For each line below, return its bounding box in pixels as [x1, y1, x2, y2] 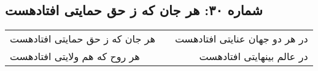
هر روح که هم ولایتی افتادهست [10, 49, 140, 64]
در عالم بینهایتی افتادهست [199, 49, 308, 64]
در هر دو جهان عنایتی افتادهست [174, 32, 308, 46]
